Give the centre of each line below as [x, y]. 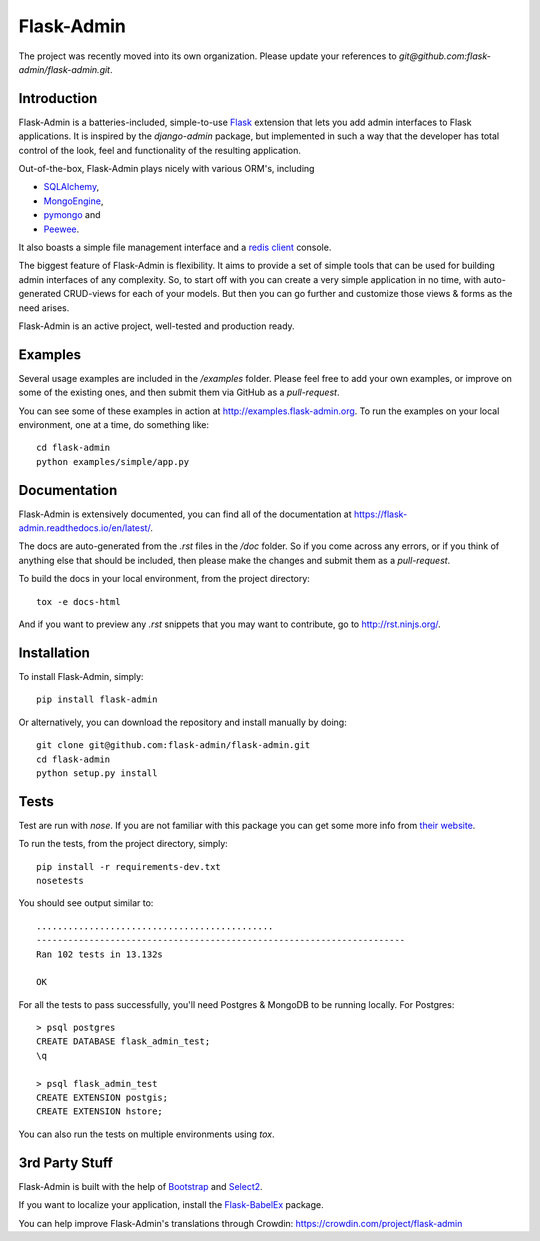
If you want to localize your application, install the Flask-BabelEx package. [171, 1205]
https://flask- [380, 514]
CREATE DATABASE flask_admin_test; [123, 1041]
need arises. [44, 307]
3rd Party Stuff [66, 1162]
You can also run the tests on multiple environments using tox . [146, 1134]
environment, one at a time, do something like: [114, 424]
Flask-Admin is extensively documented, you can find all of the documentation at [185, 514]
